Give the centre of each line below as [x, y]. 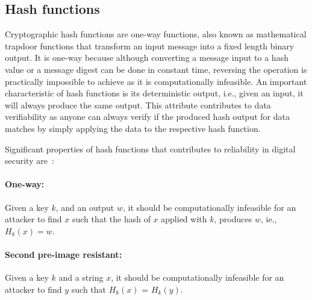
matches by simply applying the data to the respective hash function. [133, 128]
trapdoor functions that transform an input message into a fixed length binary [150, 45]
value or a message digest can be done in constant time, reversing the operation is [156, 69]
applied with [184, 219]
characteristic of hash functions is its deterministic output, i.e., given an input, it [154, 93]
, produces [233, 219]
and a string [81, 277]
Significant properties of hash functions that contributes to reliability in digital [150, 148]
